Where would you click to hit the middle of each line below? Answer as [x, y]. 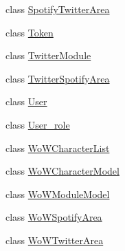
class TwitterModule [48, 55]
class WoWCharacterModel [62, 171]
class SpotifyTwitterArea [58, 9]
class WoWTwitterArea [55, 240]
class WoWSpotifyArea [54, 217]
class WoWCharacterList [58, 148]
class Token [30, 32]
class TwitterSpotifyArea [58, 78]
